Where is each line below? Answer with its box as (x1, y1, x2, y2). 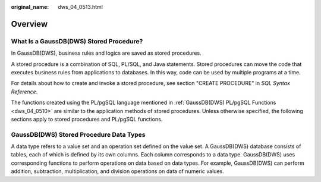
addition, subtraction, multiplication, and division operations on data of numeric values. (11, 168, 224, 175)
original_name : (11, 4, 49, 10)
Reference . (11, 88, 38, 95)
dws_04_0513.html (58, 4, 103, 10)
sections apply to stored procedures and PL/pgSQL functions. (11, 115, 163, 123)
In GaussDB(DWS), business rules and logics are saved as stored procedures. (11, 49, 202, 57)
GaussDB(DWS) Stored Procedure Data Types (11, 130, 146, 139)
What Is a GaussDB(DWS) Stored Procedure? (11, 37, 143, 45)
